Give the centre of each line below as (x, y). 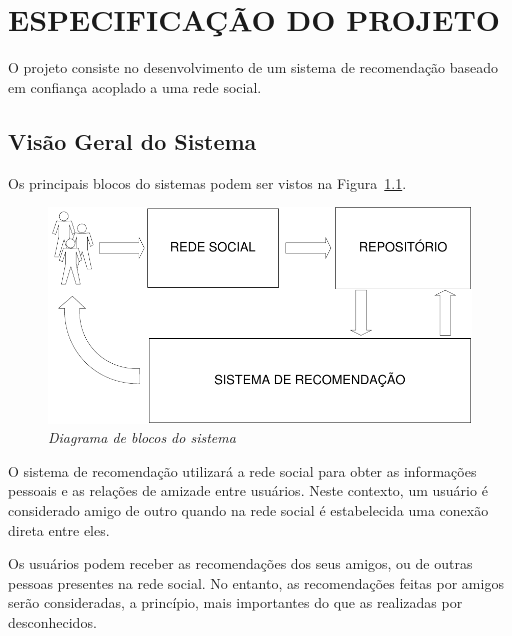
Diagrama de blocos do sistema (142, 437)
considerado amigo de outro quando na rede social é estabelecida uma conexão (248, 510)
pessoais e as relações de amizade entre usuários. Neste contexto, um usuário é (248, 490)
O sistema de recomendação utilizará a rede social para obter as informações (242, 470)
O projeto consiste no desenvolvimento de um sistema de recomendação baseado (253, 67)
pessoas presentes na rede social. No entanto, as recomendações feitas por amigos (256, 582)
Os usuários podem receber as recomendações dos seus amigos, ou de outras (240, 563)
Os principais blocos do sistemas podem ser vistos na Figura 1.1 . (207, 182)
